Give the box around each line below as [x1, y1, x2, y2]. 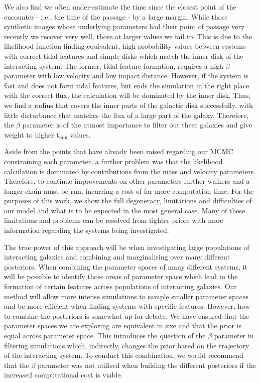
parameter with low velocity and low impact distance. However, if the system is [4, 70, 248, 81]
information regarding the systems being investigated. [4, 225, 169, 235]
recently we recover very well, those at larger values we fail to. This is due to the [4, 31, 252, 41]
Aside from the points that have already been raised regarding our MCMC [4, 146, 233, 157]
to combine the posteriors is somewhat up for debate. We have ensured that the [4, 310, 249, 321]
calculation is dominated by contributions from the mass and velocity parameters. [4, 166, 256, 176]
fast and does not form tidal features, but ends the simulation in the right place [4, 80, 249, 90]
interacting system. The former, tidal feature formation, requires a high [4, 60, 223, 71]
